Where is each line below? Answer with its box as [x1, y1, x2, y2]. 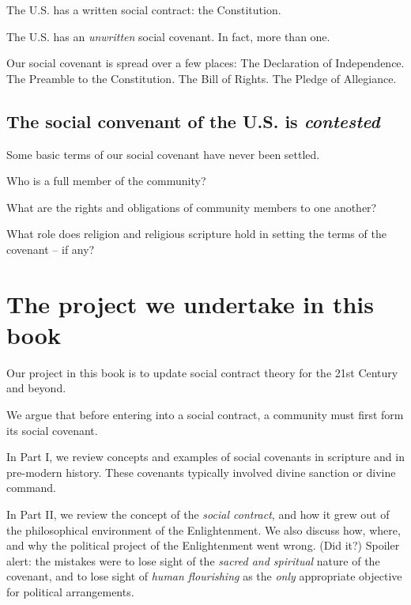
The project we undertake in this [6, 287, 374, 320]
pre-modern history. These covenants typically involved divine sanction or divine [6, 463, 396, 480]
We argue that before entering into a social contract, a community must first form [6, 406, 404, 423]
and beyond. [6, 380, 66, 396]
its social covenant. [6, 422, 98, 438]
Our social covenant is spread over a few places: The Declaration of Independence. [6, 55, 405, 71]
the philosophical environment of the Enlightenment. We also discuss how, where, [6, 521, 401, 538]
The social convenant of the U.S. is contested [6, 108, 380, 133]
